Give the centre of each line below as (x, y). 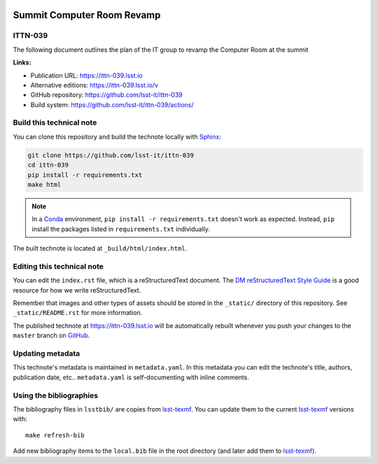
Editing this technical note (58, 266)
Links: (22, 62)
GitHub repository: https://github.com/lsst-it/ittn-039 (107, 95)
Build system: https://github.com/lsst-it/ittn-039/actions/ (112, 104)
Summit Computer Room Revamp (87, 15)
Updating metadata (47, 353)
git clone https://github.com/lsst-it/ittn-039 (111, 155)
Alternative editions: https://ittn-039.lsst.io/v (94, 85)
